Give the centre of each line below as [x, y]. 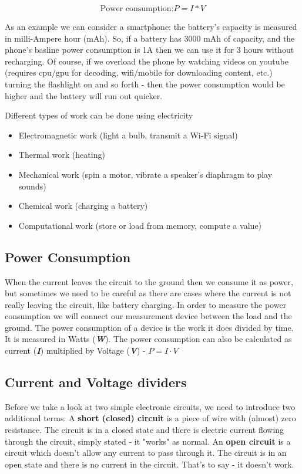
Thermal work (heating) [62, 155]
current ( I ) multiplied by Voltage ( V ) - [75, 351]
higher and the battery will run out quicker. [84, 95]
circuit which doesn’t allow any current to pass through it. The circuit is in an [146, 453]
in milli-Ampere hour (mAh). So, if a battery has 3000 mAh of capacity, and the [150, 38]
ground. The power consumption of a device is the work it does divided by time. [149, 327]
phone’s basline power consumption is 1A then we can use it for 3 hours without [150, 50]
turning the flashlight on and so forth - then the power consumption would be [145, 84]
